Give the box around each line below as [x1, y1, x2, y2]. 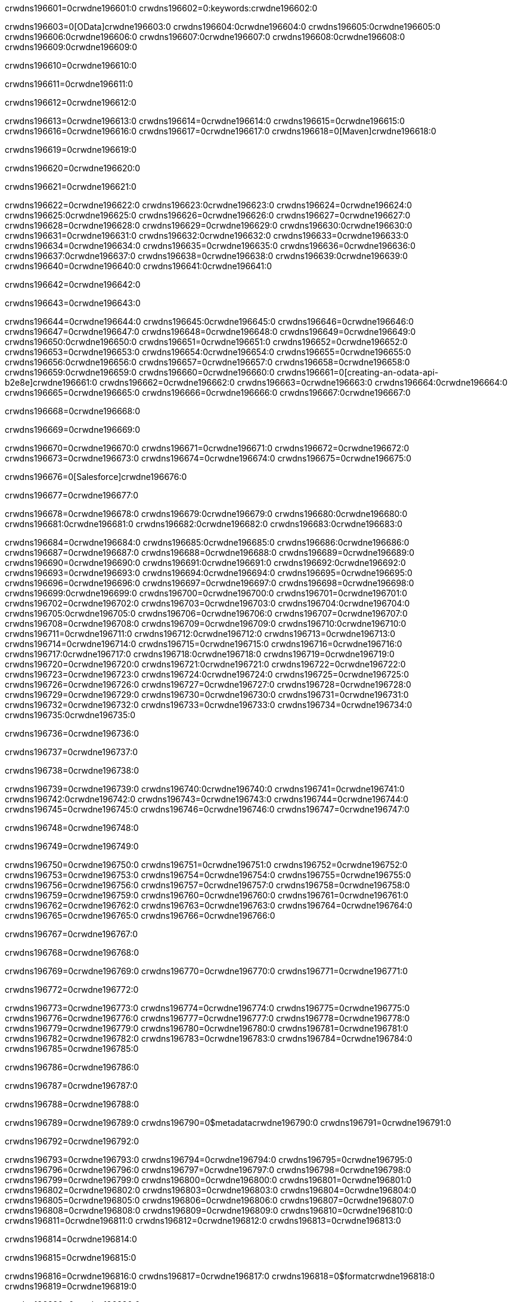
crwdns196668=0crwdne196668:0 [5, 406, 141, 416]
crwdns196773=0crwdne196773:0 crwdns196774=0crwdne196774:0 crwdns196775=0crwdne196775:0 [5, 1003, 410, 1013]
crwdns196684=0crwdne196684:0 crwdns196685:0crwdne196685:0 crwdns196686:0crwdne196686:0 [5, 537, 409, 547]
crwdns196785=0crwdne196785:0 [5, 1044, 139, 1054]
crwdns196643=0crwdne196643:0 [5, 298, 141, 308]
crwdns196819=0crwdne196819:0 [5, 1281, 137, 1291]
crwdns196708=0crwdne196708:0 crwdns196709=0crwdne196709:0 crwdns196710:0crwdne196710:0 [5, 618, 407, 629]
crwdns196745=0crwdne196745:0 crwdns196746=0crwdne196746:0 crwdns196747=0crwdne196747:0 [5, 804, 410, 814]
